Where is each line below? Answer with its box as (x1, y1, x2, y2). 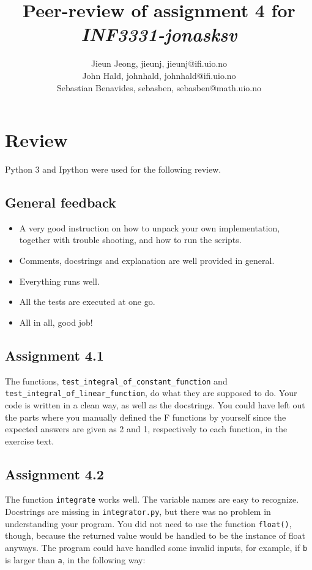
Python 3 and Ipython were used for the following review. (5, 163, 221, 176)
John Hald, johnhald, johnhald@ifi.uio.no (82, 69, 236, 81)
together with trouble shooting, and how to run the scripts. (19, 233, 242, 246)
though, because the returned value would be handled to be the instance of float (5, 529, 306, 542)
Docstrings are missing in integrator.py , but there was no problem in (5, 505, 271, 518)
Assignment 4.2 (5, 464, 104, 483)
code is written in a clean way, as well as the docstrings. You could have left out (5, 398, 305, 411)
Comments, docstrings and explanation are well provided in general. (19, 254, 275, 267)
